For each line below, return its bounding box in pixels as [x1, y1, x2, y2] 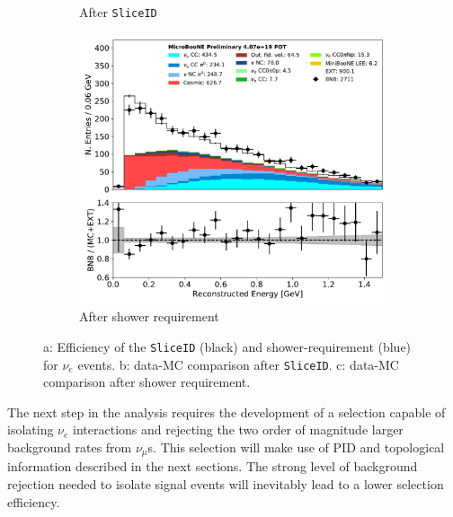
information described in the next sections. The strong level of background [7, 457, 418, 476]
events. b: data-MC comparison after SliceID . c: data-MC [77, 355, 399, 373]
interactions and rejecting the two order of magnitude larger [73, 420, 404, 439]
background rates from [7, 437, 132, 456]
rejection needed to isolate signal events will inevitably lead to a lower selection [7, 474, 444, 493]
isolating [7, 420, 54, 439]
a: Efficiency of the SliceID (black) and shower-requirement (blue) [43, 337, 412, 355]
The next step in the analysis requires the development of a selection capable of [7, 402, 446, 421]
